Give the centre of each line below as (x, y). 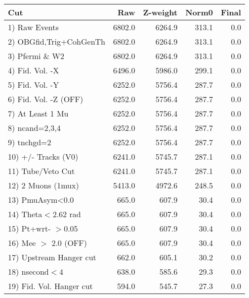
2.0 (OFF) (69, 243)
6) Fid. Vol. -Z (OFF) (46, 99)
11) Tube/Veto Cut (41, 171)
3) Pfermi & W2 (36, 56)
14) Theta (25, 214)
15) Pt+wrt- (29, 228)
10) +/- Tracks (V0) (43, 156)
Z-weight (160, 12)
